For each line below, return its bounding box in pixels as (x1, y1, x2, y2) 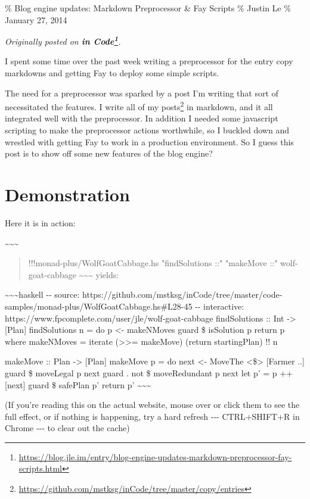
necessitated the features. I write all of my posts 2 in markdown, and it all (5, 99, 273, 113)
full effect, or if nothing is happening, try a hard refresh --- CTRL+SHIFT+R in (5, 410, 300, 422)
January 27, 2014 (5, 13, 67, 26)
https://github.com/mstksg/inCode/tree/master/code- (82, 288, 283, 301)
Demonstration (5, 182, 130, 207)
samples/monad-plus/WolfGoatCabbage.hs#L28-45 (5, 300, 193, 312)
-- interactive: (195, 300, 244, 312)
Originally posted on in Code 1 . (5, 33, 121, 47)
